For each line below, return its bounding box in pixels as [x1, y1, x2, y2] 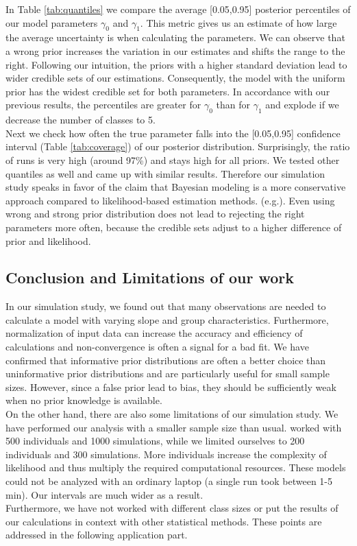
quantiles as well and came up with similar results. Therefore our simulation [5, 166, 325, 180]
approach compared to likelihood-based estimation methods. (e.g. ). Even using [5, 193, 335, 207]
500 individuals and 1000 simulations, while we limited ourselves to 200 [5, 434, 305, 448]
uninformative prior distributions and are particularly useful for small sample [5, 366, 330, 381]
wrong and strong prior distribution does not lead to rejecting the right [5, 206, 305, 221]
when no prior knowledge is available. [5, 393, 162, 407]
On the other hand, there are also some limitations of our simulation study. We [5, 407, 338, 421]
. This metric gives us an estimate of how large [140, 15, 337, 29]
